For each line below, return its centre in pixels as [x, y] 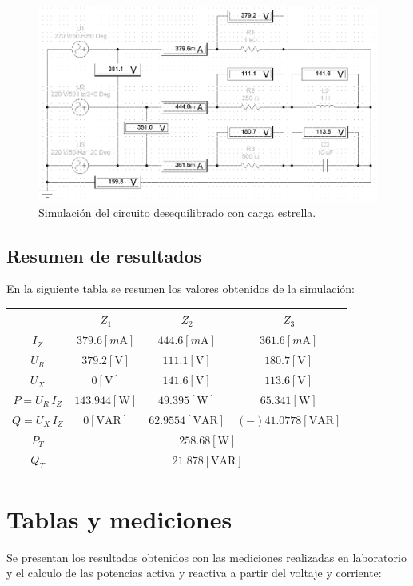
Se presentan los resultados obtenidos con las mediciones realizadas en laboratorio [206, 557]
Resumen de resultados [104, 255]
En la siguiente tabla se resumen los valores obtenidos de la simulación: [181, 289]
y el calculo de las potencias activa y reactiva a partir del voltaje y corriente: [194, 573]
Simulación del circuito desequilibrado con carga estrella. [177, 212]
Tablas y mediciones [119, 518]
